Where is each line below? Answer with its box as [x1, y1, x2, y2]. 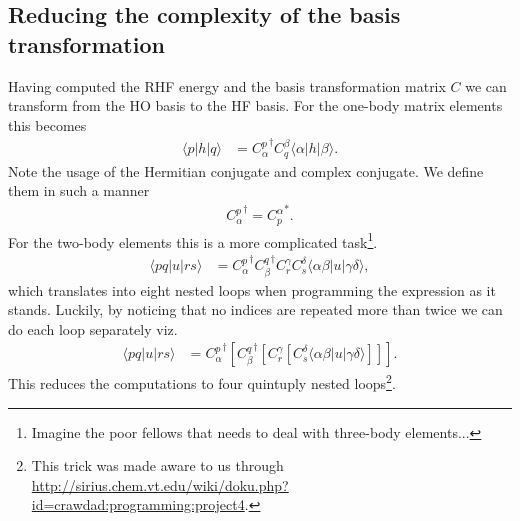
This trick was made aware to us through [31, 455, 284, 476]
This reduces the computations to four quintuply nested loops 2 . [8, 370, 396, 394]
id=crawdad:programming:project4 [31, 494, 245, 515]
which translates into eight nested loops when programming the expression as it [8, 279, 496, 300]
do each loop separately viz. [8, 318, 178, 339]
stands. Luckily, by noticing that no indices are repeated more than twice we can [8, 299, 503, 320]
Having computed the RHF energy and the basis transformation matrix [8, 75, 446, 96]
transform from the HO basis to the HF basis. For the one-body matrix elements [8, 95, 503, 116]
